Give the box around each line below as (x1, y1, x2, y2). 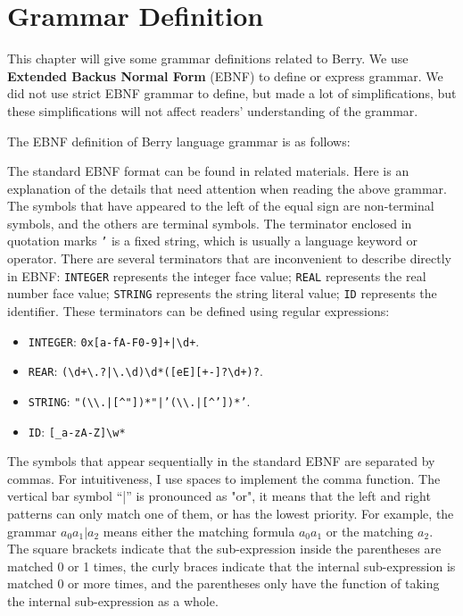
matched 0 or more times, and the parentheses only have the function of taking (7, 574, 440, 593)
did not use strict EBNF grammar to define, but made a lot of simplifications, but (7, 84, 457, 103)
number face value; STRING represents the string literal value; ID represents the (7, 284, 437, 303)
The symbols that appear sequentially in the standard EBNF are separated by (7, 452, 435, 470)
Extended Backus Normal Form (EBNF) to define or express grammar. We (7, 66, 443, 85)
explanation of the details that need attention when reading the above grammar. (7, 179, 447, 197)
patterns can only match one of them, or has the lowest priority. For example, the (7, 504, 454, 523)
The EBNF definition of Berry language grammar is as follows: (7, 131, 351, 150)
